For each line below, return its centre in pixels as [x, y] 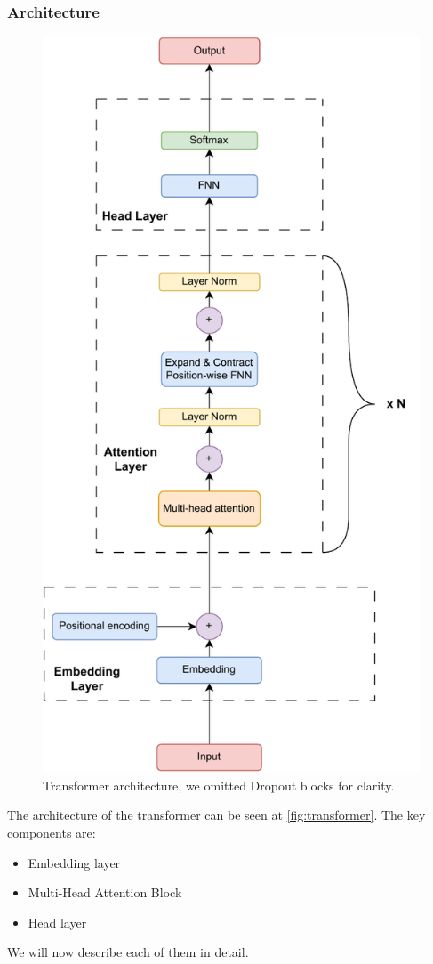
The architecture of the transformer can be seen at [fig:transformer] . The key [216, 815]
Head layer [57, 922]
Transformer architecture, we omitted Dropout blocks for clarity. [219, 785]
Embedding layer [74, 862]
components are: [52, 832]
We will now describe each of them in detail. [128, 952]
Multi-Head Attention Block [105, 892]
